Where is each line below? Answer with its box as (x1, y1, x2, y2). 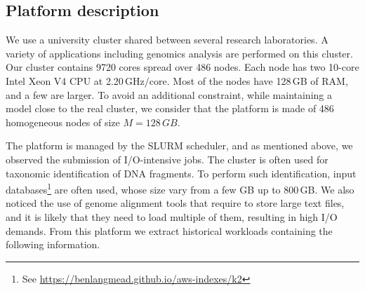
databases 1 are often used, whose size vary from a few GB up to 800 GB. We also (6, 180, 354, 196)
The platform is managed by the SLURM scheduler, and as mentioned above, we (6, 138, 353, 153)
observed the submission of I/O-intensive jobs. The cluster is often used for (6, 151, 328, 166)
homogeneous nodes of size (6, 114, 120, 129)
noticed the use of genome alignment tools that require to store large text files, (6, 196, 345, 210)
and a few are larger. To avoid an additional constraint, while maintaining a (6, 87, 332, 102)
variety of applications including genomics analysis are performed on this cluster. (6, 46, 353, 60)
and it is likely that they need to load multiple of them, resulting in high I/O (6, 209, 338, 224)
